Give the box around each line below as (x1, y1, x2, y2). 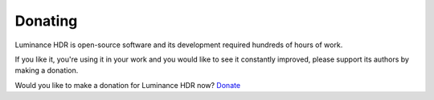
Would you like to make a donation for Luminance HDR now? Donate (14, 80, 241, 90)
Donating (14, 12, 78, 30)
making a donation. (14, 66, 79, 75)
